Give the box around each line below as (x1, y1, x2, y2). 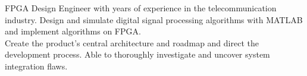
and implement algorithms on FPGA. (5, 25, 141, 37)
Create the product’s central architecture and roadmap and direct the (5, 36, 259, 49)
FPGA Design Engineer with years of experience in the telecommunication (5, 2, 277, 14)
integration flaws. (5, 59, 68, 72)
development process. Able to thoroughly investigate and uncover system (5, 48, 270, 61)
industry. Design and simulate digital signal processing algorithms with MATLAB (5, 13, 303, 26)
